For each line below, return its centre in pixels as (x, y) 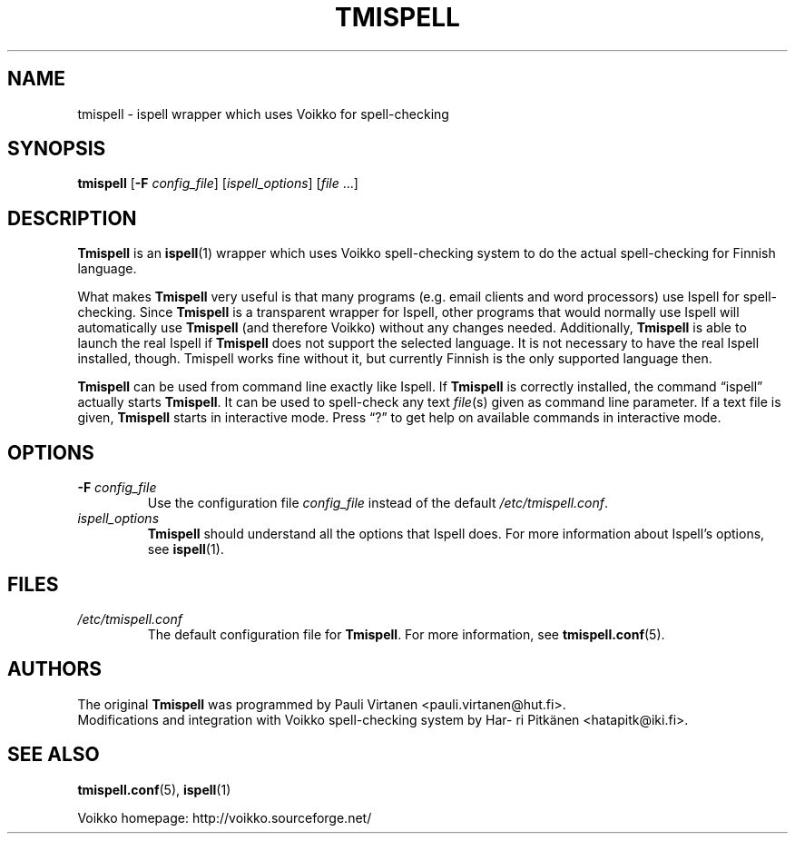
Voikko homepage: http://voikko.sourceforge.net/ (225, 817)
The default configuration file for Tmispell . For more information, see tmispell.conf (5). (406, 634)
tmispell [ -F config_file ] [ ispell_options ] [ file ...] (218, 183)
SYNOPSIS (57, 149)
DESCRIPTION (72, 218)
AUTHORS (55, 669)
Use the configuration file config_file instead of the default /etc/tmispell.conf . (378, 503)
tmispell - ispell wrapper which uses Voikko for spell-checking (263, 114)
